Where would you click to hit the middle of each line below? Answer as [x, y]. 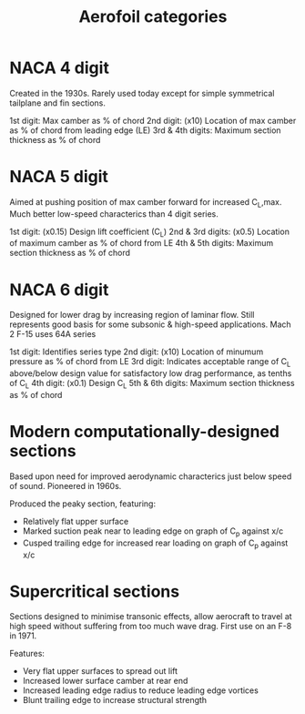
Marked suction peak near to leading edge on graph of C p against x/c [153, 532]
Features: [27, 654]
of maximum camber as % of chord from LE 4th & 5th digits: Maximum [142, 243]
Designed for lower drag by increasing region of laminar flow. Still [132, 315]
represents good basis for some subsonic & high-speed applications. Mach [150, 324]
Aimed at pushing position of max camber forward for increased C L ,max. [146, 203]
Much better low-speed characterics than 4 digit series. [114, 214]
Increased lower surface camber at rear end [105, 681]
